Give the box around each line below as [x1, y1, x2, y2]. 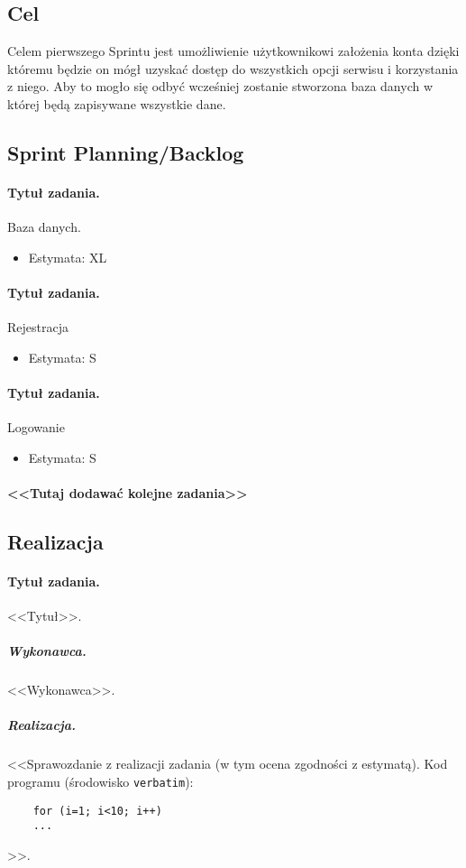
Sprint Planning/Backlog [7, 138, 244, 166]
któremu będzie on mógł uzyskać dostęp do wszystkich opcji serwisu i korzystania [7, 59, 459, 78]
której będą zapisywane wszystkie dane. [7, 94, 226, 113]
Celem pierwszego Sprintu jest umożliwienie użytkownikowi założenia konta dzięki [7, 42, 460, 60]
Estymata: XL [28, 247, 107, 266]
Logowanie [7, 418, 65, 437]
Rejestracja [7, 318, 69, 337]
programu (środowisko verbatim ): [7, 771, 194, 790]
